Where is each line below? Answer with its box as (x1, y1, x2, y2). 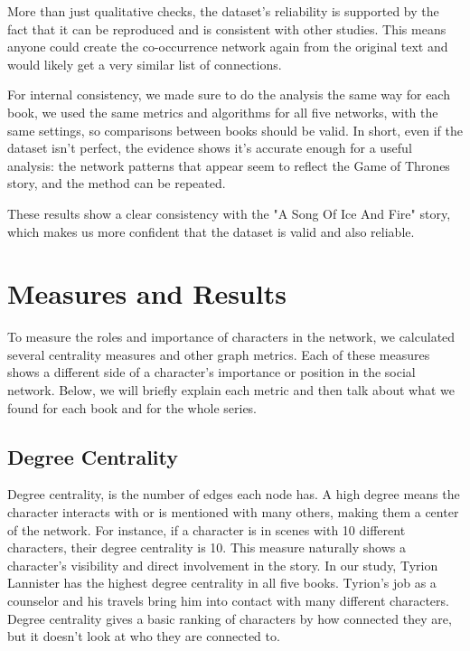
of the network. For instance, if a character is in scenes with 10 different (7, 520, 406, 539)
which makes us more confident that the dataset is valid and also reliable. (7, 222, 415, 241)
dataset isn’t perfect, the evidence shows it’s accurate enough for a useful (7, 138, 412, 157)
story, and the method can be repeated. (7, 174, 226, 193)
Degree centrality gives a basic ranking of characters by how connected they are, (7, 609, 452, 627)
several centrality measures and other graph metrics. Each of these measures (7, 344, 430, 363)
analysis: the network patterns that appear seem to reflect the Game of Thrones (7, 156, 450, 175)
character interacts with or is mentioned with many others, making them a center (7, 503, 459, 522)
